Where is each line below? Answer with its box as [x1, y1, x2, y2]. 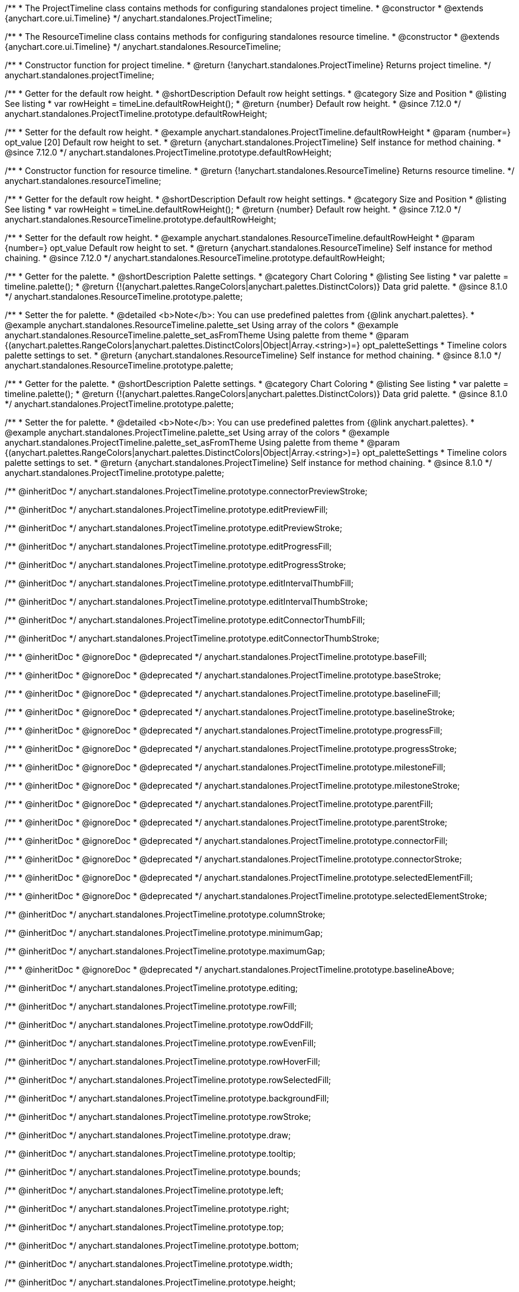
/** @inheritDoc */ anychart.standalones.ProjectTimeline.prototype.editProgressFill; [5, 541, 332, 551]
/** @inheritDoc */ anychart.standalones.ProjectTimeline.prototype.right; [5, 1204, 289, 1214]
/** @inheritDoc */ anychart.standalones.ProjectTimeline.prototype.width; [5, 1259, 293, 1269]
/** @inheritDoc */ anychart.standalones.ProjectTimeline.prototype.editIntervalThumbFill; [5, 578, 354, 588]
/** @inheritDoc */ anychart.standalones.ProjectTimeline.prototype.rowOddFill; [5, 1020, 314, 1030]
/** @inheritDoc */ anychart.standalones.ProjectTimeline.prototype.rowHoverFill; [5, 1056, 320, 1066]
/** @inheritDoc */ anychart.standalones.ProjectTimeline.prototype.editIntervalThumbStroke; [5, 596, 368, 607]
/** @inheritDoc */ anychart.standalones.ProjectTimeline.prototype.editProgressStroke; [5, 560, 346, 570]
